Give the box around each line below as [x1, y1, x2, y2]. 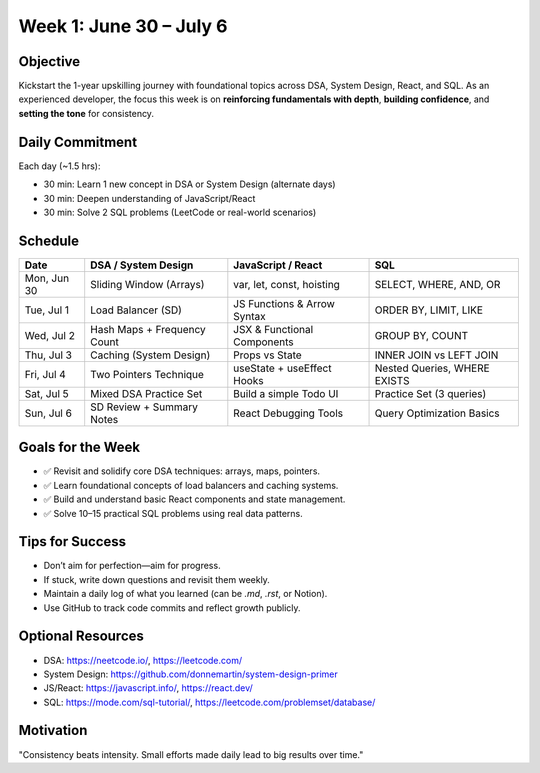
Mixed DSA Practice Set [90, 386, 203, 400]
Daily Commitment [18, 133, 138, 150]
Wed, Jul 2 [24, 328, 75, 342]
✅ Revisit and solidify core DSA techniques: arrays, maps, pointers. [43, 465, 320, 477]
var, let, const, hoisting [233, 277, 340, 291]
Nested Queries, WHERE [374, 361, 490, 375]
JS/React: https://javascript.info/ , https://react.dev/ [43, 682, 254, 694]
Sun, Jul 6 [24, 406, 72, 420]
